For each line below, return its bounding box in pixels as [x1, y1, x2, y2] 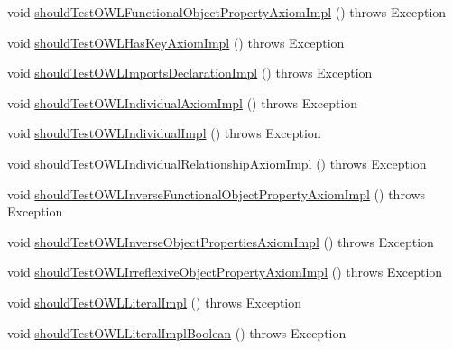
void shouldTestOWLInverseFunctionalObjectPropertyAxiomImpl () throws [7, 184, 426, 203]
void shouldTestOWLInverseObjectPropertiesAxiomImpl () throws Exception [7, 232, 434, 251]
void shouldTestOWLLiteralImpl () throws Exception [7, 292, 302, 311]
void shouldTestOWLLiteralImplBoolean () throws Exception [7, 323, 347, 342]
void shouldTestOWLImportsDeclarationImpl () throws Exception [7, 63, 373, 82]
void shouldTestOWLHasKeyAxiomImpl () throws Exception [7, 32, 345, 51]
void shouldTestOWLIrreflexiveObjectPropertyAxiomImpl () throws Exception [7, 262, 443, 281]
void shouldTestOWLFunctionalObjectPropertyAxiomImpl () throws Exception [7, 3, 447, 21]
